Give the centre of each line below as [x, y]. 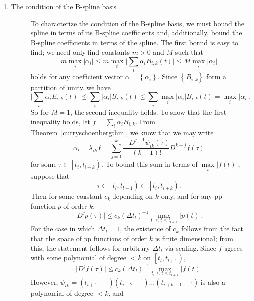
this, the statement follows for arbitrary [90, 248]
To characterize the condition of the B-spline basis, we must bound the [137, 23]
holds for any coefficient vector [77, 76]
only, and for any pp [191, 196]
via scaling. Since [190, 248]
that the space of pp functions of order [89, 238]
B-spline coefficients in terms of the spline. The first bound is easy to [135, 42]
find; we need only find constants [80, 52]
